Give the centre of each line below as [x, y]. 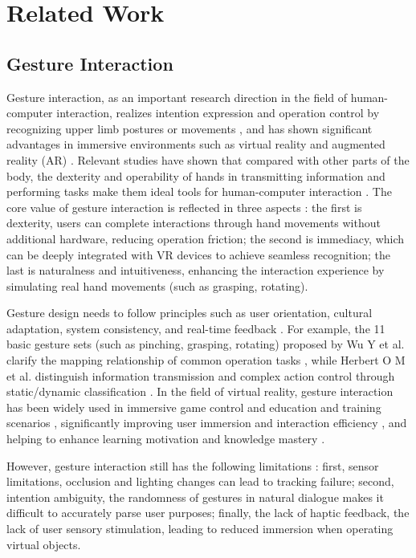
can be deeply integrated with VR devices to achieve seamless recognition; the [199, 254]
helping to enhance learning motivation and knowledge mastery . [166, 439]
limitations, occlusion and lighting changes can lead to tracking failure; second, [200, 481]
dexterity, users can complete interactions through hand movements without [194, 223]
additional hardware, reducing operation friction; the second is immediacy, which [206, 238]
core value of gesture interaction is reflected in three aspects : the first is [184, 207]
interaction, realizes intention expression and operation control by [218, 113]
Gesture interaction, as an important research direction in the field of [177, 97]
